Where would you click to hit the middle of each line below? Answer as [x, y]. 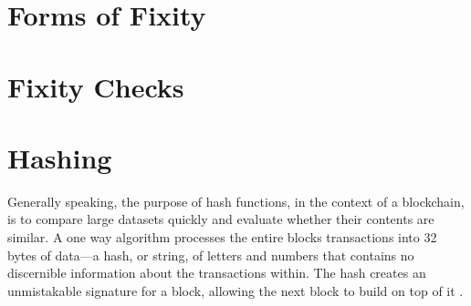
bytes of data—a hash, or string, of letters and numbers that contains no [211, 255]
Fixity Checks [96, 86]
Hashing [60, 157]
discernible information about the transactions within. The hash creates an [217, 273]
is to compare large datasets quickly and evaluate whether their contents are [221, 219]
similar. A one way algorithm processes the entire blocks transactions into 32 [222, 237]
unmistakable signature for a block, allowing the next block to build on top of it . [235, 290]
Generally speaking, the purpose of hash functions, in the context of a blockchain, [236, 201]
